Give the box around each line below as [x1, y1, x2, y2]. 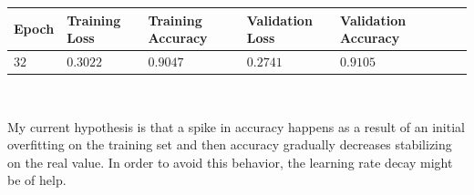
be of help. [7, 170, 67, 190]
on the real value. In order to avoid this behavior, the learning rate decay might [7, 152, 453, 171]
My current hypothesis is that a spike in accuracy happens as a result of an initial [7, 117, 465, 136]
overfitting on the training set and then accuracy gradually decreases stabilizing [7, 135, 452, 154]
